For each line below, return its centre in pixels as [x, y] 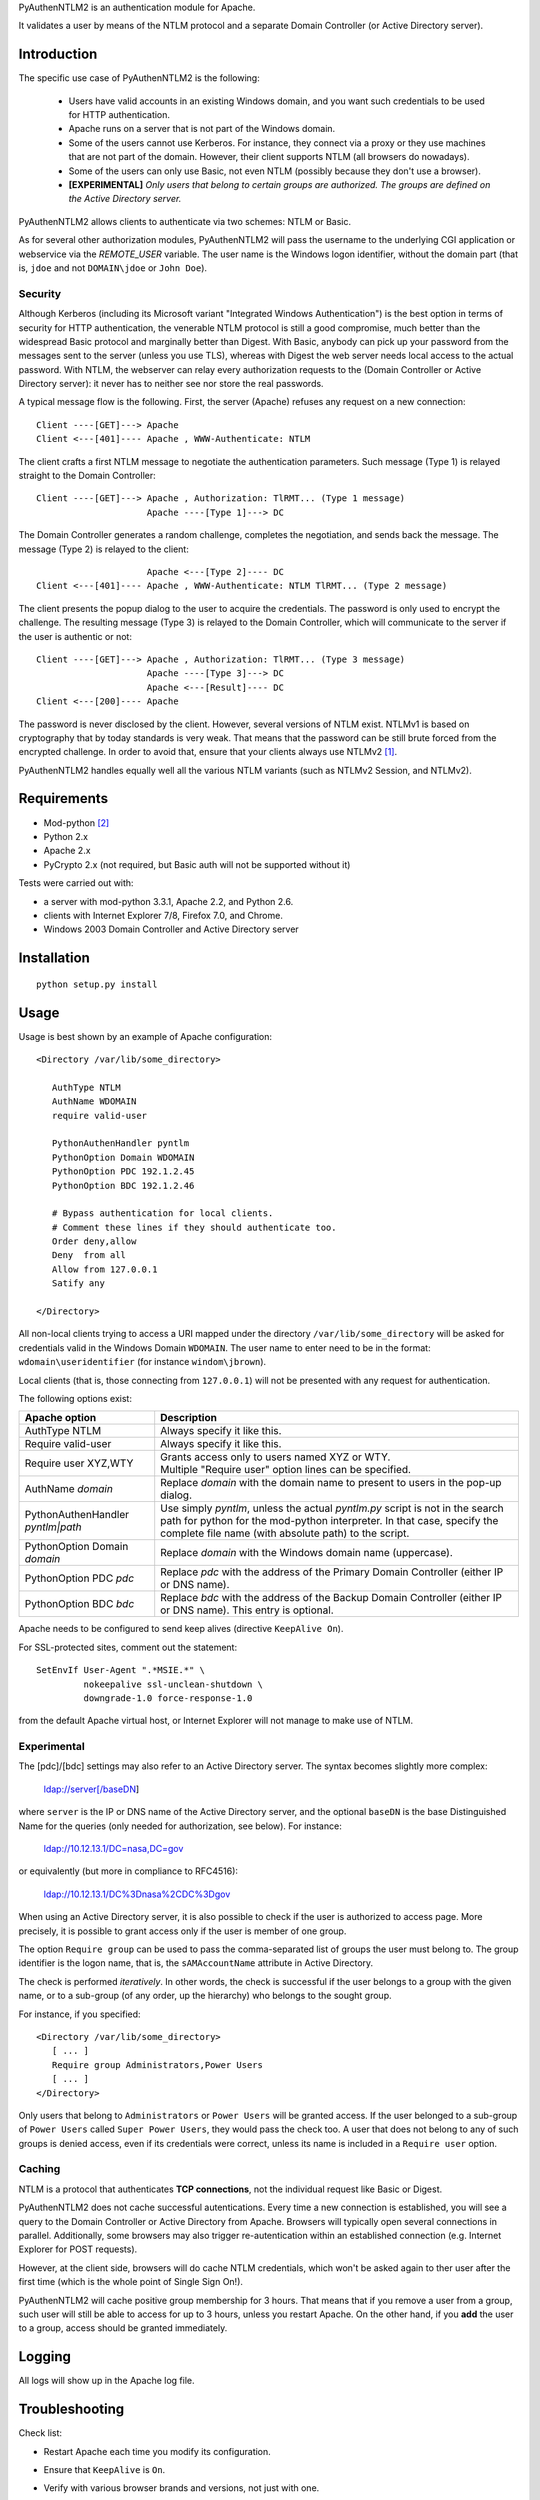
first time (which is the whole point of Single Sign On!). [131, 2282]
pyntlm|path [53, 1527]
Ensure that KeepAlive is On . [104, 2469]
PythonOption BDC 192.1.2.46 [123, 1185]
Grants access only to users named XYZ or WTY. [275, 1457]
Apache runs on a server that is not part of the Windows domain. [202, 129]
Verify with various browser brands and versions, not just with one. [181, 2488]
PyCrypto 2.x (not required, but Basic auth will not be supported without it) [197, 864]
